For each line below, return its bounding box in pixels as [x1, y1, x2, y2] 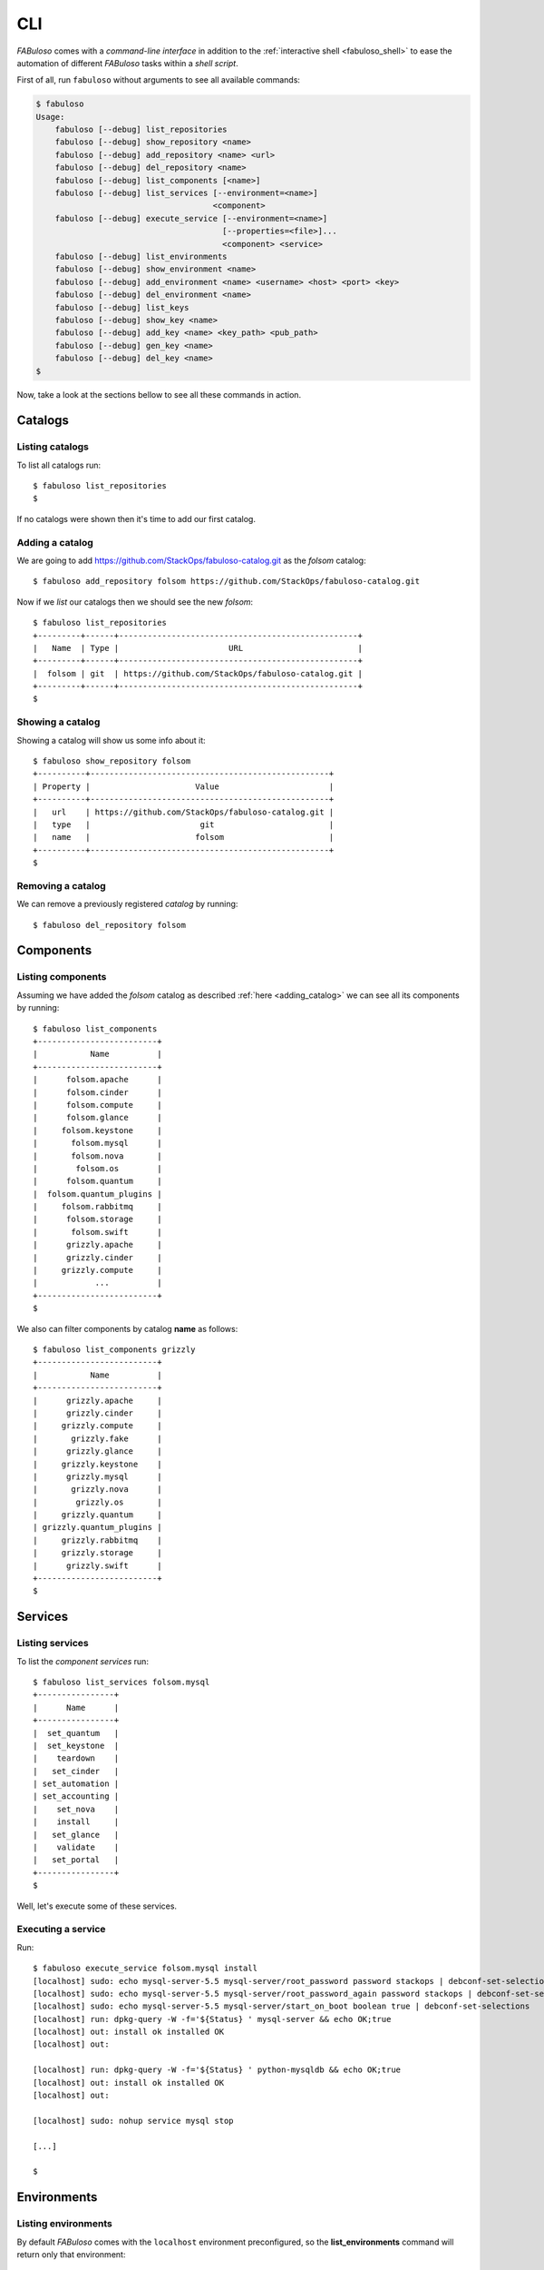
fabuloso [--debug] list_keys [54, 302, 189, 312]
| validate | [33, 1842, 120, 1852]
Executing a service [16, 1923, 106, 1936]
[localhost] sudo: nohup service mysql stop [33, 2116, 235, 2126]
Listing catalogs [16, 440, 90, 453]
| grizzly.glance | [33, 1446, 162, 1456]
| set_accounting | [33, 1791, 120, 1801]
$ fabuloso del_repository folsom [33, 920, 186, 930]
